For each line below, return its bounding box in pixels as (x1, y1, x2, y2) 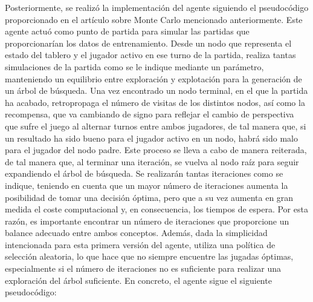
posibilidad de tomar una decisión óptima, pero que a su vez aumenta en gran (5, 191, 294, 203)
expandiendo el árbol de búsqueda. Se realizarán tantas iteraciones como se (5, 167, 283, 180)
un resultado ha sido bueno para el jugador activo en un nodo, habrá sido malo (5, 131, 298, 144)
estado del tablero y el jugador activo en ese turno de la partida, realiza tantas (5, 48, 296, 61)
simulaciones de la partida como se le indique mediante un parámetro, (5, 60, 264, 73)
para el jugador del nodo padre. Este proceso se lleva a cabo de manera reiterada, (5, 143, 307, 156)
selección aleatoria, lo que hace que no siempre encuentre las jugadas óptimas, (5, 250, 294, 263)
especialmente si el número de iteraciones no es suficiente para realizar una (5, 262, 282, 275)
